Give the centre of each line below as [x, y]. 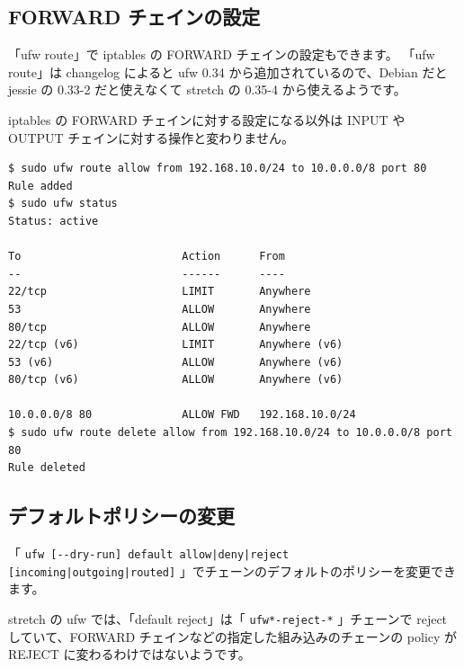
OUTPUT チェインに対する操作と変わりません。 [151, 137]
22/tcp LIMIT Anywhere [160, 292]
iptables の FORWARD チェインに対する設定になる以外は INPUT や [207, 119]
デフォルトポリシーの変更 [121, 516]
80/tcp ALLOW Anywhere [160, 327]
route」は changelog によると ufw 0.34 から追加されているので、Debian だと [228, 71]
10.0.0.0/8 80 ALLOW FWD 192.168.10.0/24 [182, 415]
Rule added [40, 186]
